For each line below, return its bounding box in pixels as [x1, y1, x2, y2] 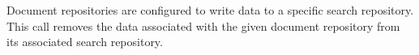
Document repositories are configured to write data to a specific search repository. [6, 2, 414, 18]
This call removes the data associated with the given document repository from [6, 17, 400, 34]
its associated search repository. [6, 33, 163, 50]
